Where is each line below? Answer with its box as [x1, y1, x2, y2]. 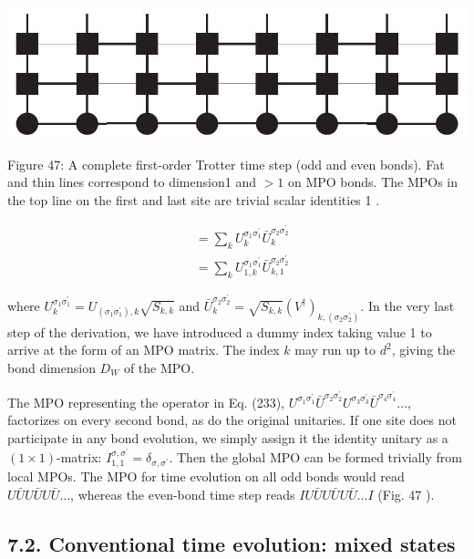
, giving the [391, 340, 456, 359]
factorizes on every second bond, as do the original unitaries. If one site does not [7, 410, 457, 430]
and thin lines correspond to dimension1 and [7, 172, 256, 192]
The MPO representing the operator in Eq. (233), [7, 392, 284, 411]
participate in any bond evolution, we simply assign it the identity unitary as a [7, 429, 448, 447]
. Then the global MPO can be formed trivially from [169, 447, 463, 466]
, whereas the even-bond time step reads [70, 484, 295, 503]
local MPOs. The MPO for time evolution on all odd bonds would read [7, 467, 405, 486]
